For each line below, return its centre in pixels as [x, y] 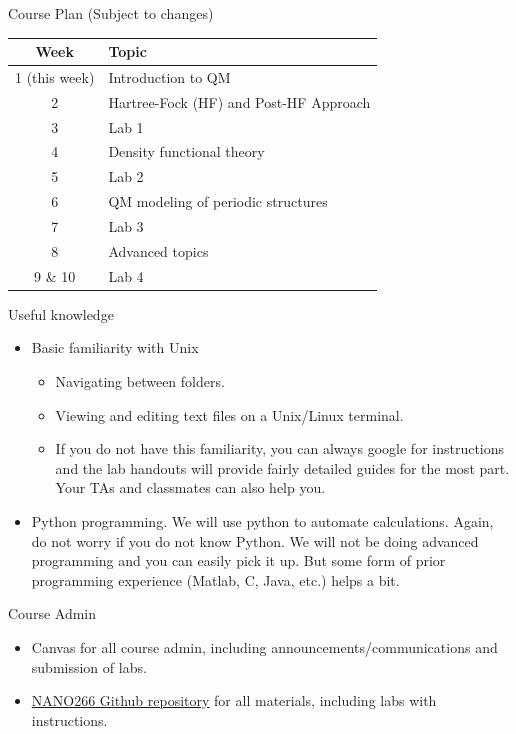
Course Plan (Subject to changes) [111, 13]
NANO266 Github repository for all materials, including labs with [234, 700]
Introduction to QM [169, 76]
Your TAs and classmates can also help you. [190, 487]
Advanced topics [158, 250]
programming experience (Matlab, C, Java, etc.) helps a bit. [215, 579]
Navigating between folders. [140, 380]
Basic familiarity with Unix [115, 347]
